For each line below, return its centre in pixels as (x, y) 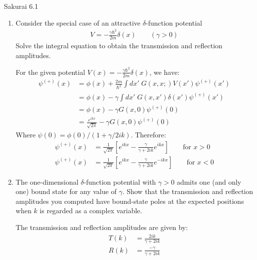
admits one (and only (209, 181)
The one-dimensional (47, 181)
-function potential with (120, 181)
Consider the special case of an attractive (78, 22)
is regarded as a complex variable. (91, 211)
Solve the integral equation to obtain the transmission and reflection (119, 45)
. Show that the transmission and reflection (188, 191)
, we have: (165, 72)
